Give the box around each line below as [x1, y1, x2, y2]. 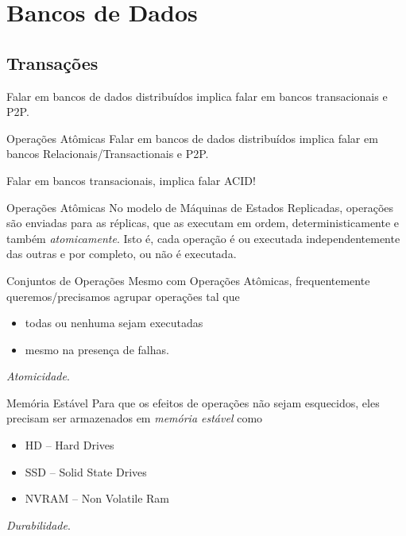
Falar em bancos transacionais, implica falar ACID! [6, 172, 256, 188]
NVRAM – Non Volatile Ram [25, 490, 170, 507]
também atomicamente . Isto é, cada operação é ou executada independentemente [6, 229, 400, 246]
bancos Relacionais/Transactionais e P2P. [6, 145, 209, 162]
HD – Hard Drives [25, 437, 114, 453]
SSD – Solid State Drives [25, 463, 147, 480]
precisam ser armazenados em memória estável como [6, 410, 263, 426]
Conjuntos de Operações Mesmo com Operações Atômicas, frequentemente [6, 272, 370, 288]
